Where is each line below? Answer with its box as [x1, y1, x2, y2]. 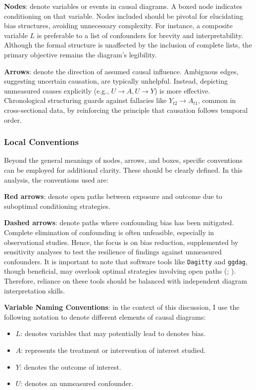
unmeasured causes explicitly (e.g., [4, 85, 109, 96]
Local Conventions [4, 136, 79, 148]
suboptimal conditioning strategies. [4, 200, 110, 211]
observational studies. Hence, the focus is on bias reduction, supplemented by [4, 237, 239, 247]
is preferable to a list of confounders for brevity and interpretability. [37, 30, 244, 40]
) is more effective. [154, 85, 210, 96]
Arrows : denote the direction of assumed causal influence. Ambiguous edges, [4, 66, 239, 76]
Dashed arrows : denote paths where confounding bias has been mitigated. [4, 217, 234, 228]
